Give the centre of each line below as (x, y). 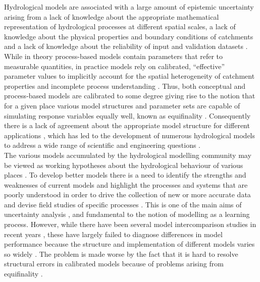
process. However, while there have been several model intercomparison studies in (130, 224)
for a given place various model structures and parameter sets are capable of (122, 105)
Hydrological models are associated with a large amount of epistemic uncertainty (129, 7)
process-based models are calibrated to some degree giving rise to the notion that (130, 96)
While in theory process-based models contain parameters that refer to (114, 56)
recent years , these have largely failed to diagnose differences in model (113, 234)
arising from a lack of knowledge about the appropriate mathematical (112, 16)
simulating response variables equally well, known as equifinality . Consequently (127, 115)
